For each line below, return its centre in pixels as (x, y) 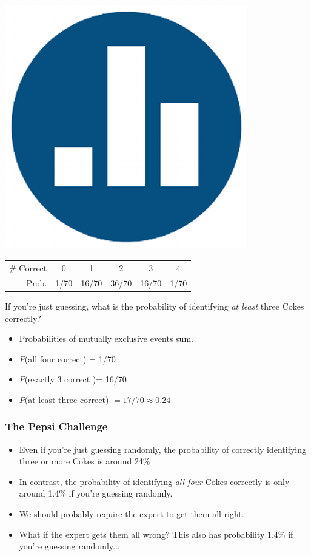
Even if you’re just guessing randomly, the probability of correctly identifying (162, 449)
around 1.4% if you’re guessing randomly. (96, 493)
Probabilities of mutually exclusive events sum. (106, 338)
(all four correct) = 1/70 (70, 358)
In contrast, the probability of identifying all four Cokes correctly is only (154, 481)
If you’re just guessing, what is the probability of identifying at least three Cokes (155, 306)
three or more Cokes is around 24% (85, 461)
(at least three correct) (67, 399)
